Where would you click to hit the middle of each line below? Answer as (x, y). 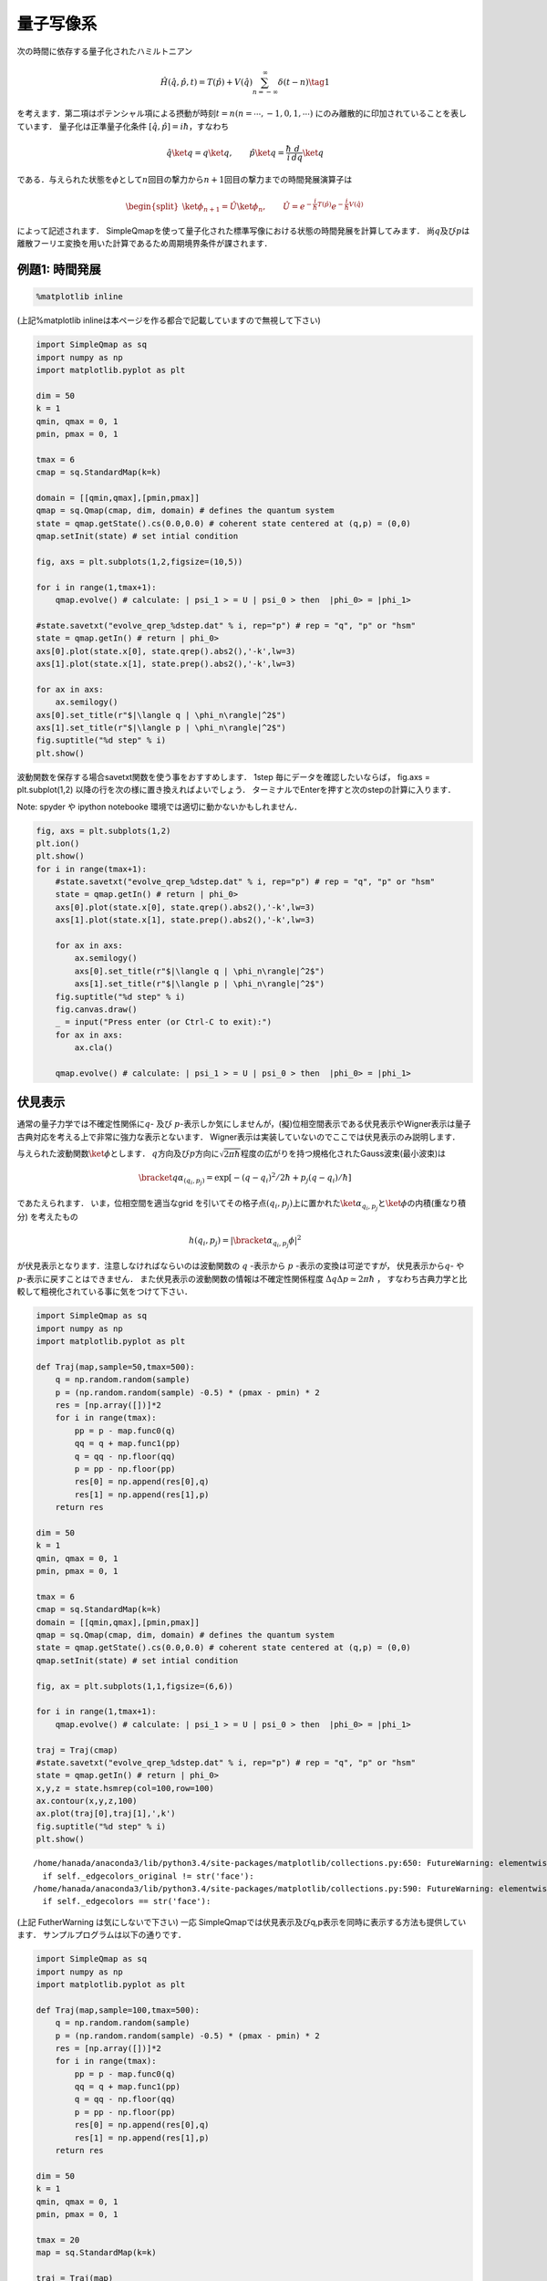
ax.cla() (94, 1048)
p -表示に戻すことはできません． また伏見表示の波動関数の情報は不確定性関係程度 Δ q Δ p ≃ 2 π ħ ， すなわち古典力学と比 (242, 1278)
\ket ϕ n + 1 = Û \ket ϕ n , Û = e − (247, 207)
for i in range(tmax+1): (92, 869)
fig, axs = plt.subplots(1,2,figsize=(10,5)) (139, 562)
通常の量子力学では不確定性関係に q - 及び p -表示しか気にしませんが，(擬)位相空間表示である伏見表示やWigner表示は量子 (244, 1124)
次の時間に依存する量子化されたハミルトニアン (105, 51)
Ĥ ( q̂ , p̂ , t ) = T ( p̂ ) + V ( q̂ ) (206, 82)
